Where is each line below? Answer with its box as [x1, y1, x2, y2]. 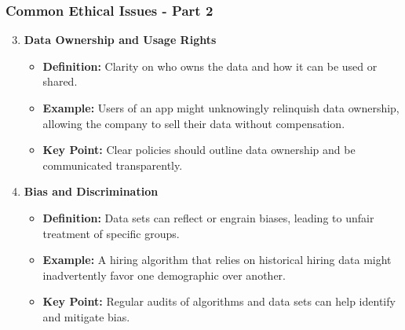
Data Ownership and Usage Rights [24, 31, 217, 48]
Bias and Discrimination [24, 183, 159, 200]
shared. [42, 73, 78, 90]
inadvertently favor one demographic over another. [42, 266, 286, 283]
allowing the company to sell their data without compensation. [42, 115, 345, 131]
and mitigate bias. [42, 308, 130, 324]
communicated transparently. [42, 156, 183, 173]
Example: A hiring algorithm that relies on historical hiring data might [42, 251, 392, 268]
